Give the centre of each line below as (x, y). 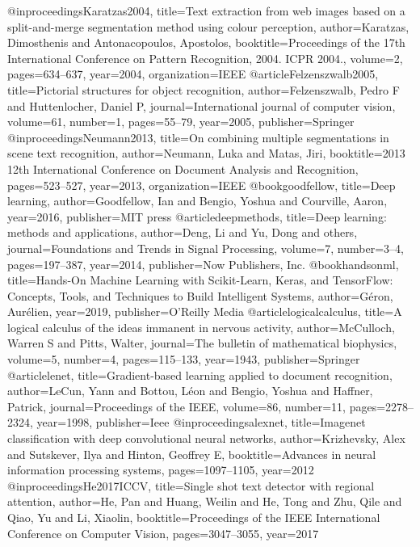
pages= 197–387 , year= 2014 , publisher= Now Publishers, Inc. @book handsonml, (203, 264)
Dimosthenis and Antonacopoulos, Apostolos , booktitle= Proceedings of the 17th (206, 42)
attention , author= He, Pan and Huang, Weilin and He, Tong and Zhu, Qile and (205, 501)
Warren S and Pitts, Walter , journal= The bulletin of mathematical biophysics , (202, 343)
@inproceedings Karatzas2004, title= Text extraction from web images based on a (206, 11)
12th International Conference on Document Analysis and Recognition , (183, 168)
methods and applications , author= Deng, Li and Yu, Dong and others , (183, 232)
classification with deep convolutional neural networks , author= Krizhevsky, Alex (206, 438)
